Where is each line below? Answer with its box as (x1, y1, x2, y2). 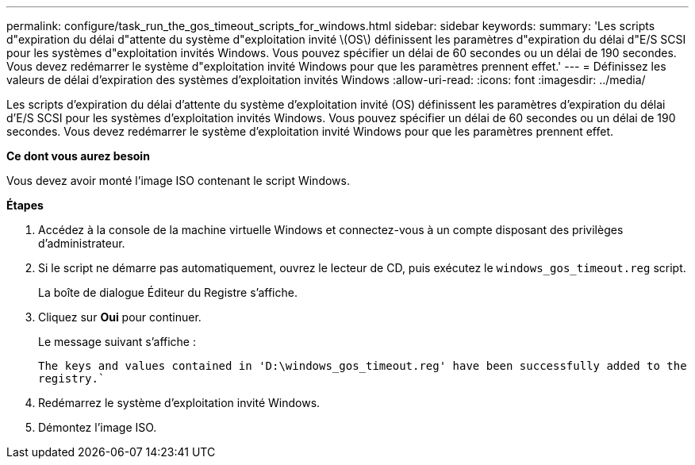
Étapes (6, 198, 44, 212)
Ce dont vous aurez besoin (6, 149, 150, 163)
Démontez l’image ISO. (38, 421, 157, 434)
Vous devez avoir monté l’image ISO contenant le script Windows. (6, 174, 350, 187)
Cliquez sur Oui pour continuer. (38, 310, 202, 324)
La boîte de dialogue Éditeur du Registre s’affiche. (38, 286, 298, 299)
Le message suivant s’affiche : (38, 335, 197, 348)
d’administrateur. (38, 236, 125, 250)
